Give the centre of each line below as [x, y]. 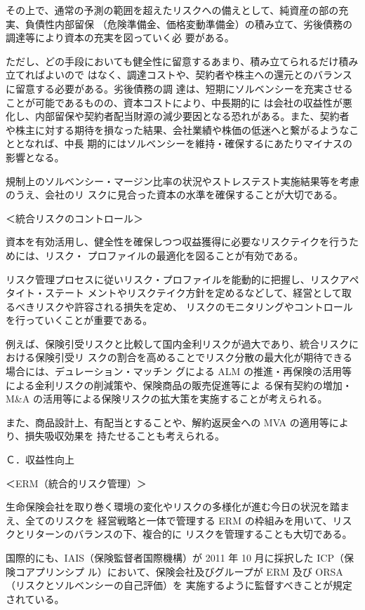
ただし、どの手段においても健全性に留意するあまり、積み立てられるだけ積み [182, 61]
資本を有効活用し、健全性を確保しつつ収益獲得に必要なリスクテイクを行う [177, 242]
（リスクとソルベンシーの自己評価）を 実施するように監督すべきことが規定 [179, 585]
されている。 [35, 598]
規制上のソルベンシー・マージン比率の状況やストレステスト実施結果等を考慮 [182, 181]
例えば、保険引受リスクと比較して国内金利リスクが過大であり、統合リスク [177, 343]
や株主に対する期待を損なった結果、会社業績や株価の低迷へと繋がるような [178, 129]
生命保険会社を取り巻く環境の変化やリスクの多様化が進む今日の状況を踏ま [178, 507]
